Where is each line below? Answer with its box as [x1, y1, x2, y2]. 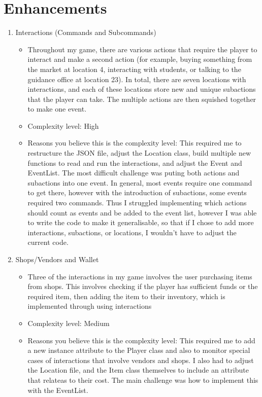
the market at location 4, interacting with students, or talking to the [27, 63, 241, 74]
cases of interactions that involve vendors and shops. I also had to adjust [27, 354, 254, 365]
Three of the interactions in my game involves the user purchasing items [27, 271, 252, 281]
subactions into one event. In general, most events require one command [27, 177, 252, 188]
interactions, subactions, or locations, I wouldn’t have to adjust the [27, 227, 237, 237]
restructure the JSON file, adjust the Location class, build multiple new [27, 148, 251, 158]
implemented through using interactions [27, 301, 152, 311]
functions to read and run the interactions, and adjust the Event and [27, 157, 242, 168]
